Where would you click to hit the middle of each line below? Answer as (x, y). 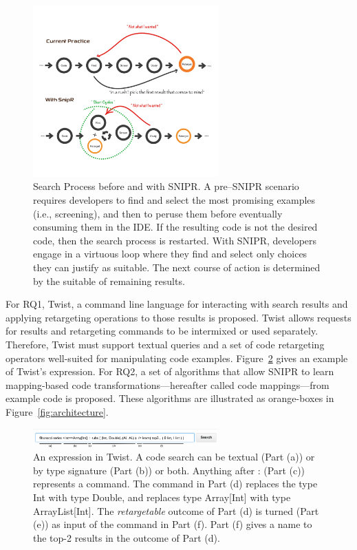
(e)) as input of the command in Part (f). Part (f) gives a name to (173, 524)
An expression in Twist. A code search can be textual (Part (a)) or (174, 457)
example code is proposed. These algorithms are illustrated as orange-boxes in (170, 398)
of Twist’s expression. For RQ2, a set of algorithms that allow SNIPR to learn (170, 371)
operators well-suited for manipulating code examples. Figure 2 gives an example (177, 358)
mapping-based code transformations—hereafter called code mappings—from (167, 384)
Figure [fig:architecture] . (57, 411)
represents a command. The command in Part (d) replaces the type (175, 484)
